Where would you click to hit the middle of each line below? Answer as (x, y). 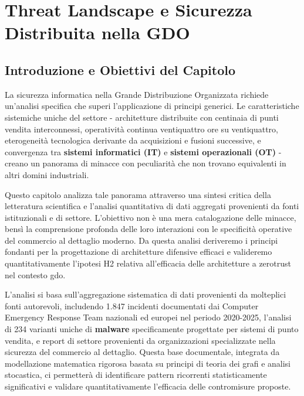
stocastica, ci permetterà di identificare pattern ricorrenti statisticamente (136, 375)
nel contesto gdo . (35, 274)
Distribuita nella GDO (97, 33)
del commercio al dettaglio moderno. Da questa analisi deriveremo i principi (141, 240)
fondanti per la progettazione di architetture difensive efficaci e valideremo (139, 252)
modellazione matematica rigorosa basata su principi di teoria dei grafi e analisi (148, 363)
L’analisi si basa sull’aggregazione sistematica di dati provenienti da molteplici (146, 294)
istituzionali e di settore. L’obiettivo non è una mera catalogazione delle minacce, (151, 217)
